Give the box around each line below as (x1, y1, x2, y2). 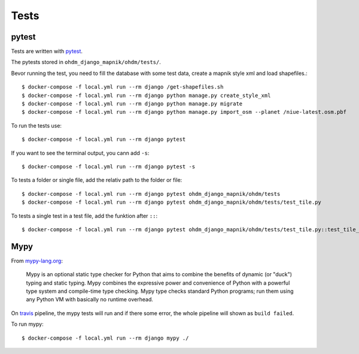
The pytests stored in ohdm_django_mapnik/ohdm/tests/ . (11, 59, 162, 66)
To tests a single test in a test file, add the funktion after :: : (11, 212, 158, 219)
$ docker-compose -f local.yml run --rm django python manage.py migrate (22, 101, 243, 107)
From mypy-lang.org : (11, 257, 63, 264)
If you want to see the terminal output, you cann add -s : (11, 149, 150, 156)
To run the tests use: (11, 122, 62, 129)
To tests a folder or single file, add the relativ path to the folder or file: (11, 177, 182, 184)
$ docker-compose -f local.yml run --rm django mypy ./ (22, 334, 189, 341)
